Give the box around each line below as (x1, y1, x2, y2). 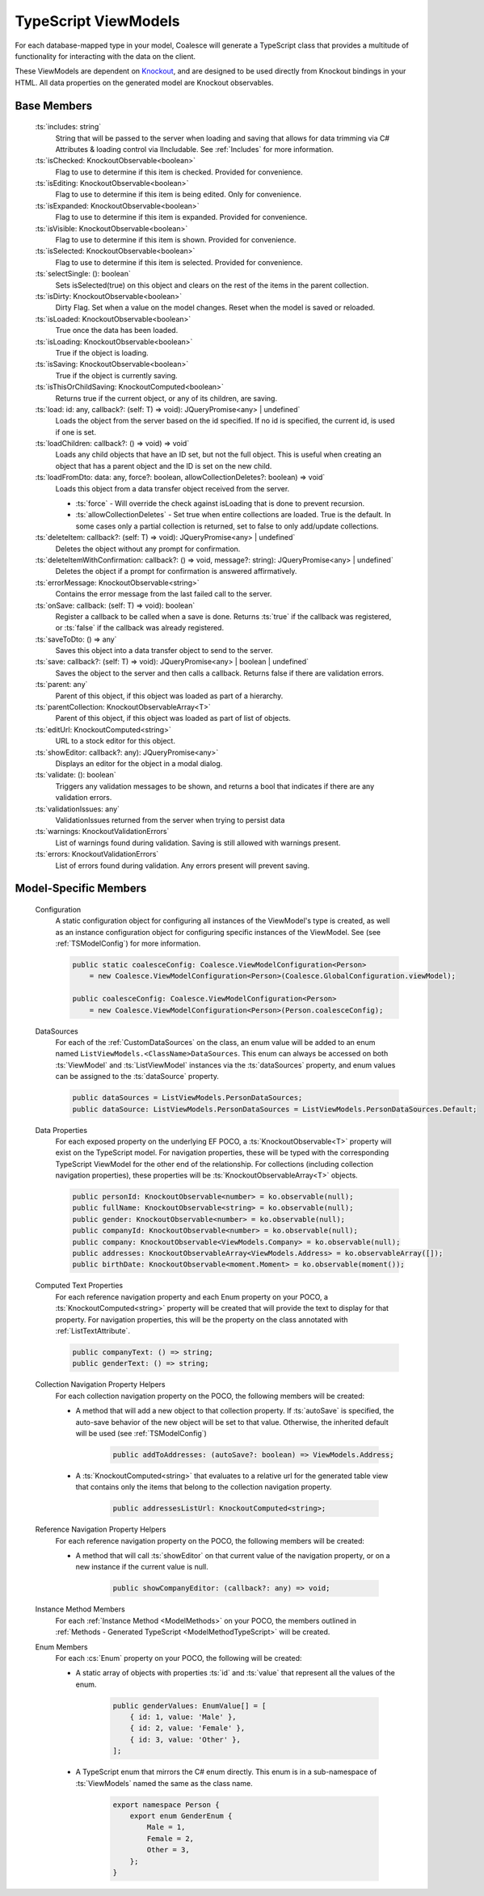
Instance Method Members (35, 1604, 125, 1614)
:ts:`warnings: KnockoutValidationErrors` (35, 827, 170, 836)
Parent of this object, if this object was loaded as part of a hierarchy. (55, 691, 284, 701)
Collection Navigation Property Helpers (35, 1380, 166, 1389)
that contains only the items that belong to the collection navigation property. (75, 1482, 332, 1492)
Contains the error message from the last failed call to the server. (55, 589, 272, 599)
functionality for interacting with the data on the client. (15, 51, 196, 61)
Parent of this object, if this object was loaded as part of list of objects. (55, 714, 291, 723)
